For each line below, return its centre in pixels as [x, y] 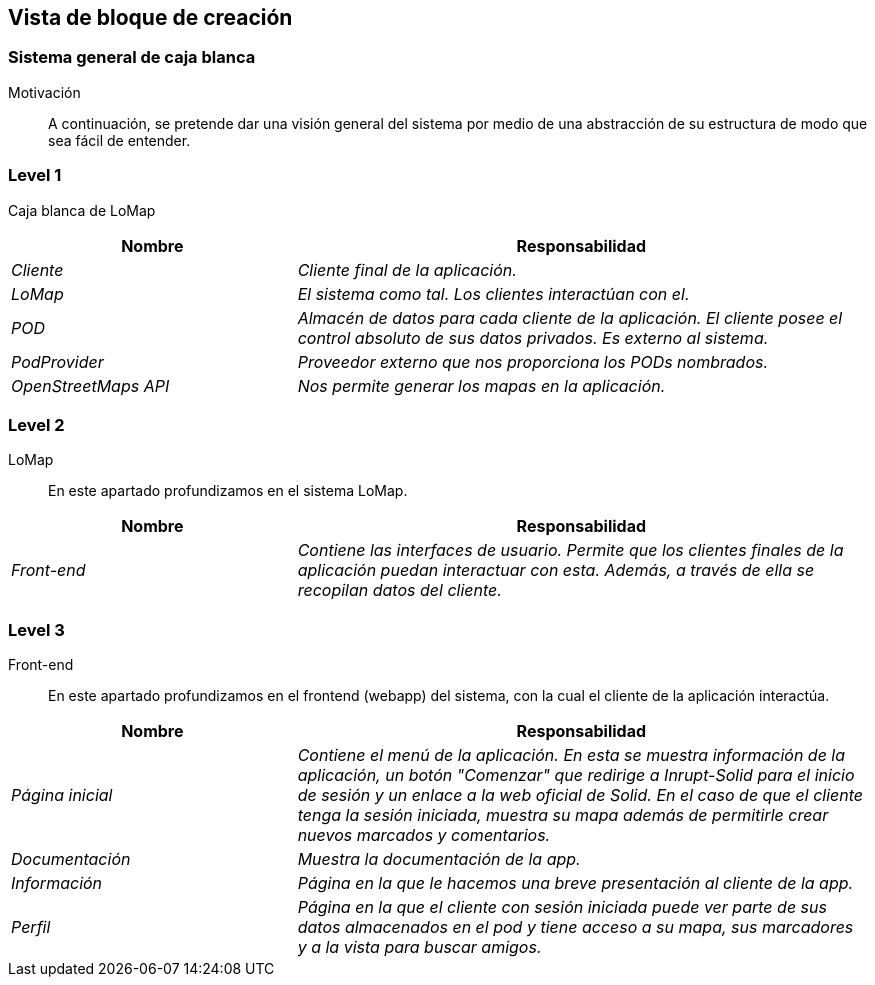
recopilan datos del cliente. [399, 590]
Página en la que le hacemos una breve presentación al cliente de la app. [575, 883]
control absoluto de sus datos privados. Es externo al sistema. [533, 337]
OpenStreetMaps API [90, 385]
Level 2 [36, 424]
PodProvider [57, 361]
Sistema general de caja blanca [132, 57]
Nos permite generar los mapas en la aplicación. [481, 385]
